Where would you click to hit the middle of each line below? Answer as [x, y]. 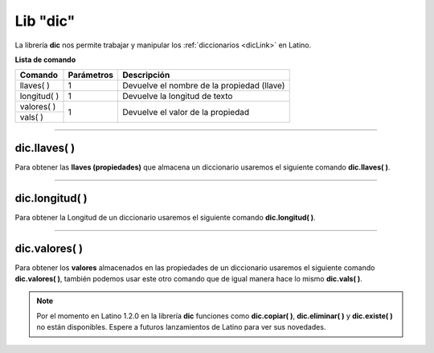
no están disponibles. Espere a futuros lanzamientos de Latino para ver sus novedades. [181, 327]
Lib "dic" [45, 21]
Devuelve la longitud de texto [177, 96]
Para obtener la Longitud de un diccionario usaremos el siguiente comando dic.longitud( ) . [166, 217]
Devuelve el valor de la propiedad [185, 112]
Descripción [146, 75]
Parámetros [91, 75]
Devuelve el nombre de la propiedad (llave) [203, 86]
